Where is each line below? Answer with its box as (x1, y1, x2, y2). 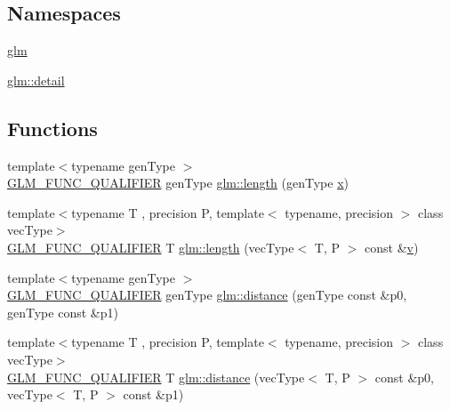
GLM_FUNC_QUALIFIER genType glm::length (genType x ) (7, 173, 349, 192)
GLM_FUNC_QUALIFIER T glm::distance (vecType (7, 367, 305, 386)
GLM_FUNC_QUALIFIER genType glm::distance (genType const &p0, (7, 285, 407, 304)
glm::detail (7, 70, 65, 89)
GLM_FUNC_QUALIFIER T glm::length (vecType (7, 237, 294, 256)
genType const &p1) (7, 302, 118, 321)
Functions (7, 114, 98, 141)
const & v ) (365, 237, 419, 256)
